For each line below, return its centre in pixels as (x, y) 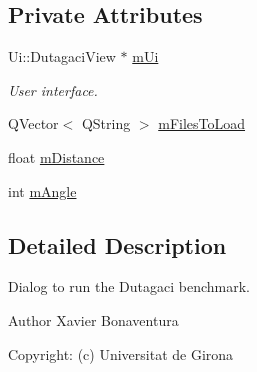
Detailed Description (117, 244)
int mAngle (42, 190)
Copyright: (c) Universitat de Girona (121, 353)
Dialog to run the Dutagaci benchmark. (129, 286)
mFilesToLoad (202, 123)
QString (106, 123)
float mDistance (56, 156)
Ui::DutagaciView (62, 56)
